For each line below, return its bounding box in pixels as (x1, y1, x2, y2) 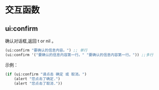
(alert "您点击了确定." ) (14, 76, 61, 81)
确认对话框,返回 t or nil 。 (5, 38, 57, 44)
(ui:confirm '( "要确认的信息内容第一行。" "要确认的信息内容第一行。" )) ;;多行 (5, 52, 154, 57)
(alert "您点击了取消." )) (14, 81, 63, 86)
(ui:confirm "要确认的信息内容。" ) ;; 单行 (5, 48, 88, 53)
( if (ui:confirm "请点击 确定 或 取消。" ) (5, 72, 87, 77)
